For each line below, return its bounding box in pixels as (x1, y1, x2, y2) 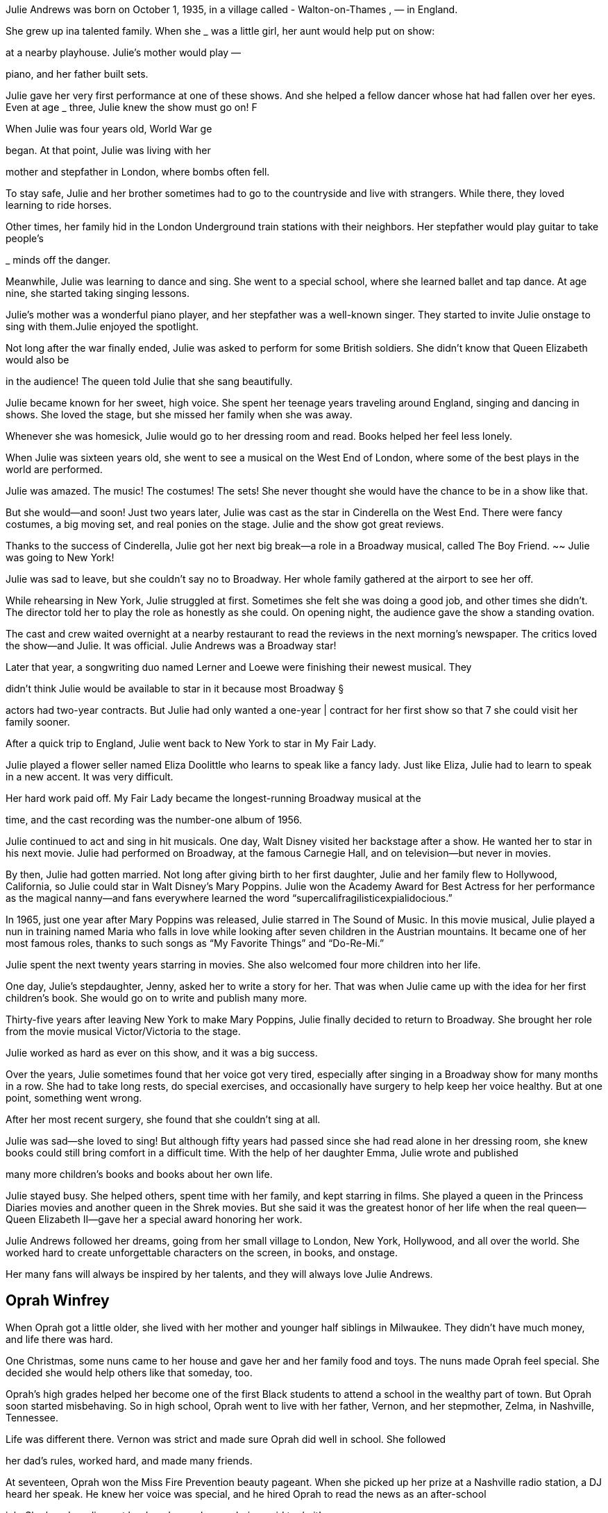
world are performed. (6, 463, 103, 475)
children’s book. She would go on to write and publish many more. (6, 992, 307, 1004)
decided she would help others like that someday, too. (6, 1366, 253, 1378)
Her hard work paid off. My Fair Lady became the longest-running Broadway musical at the (6, 792, 421, 804)
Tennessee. (6, 1411, 58, 1424)
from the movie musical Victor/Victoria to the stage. (6, 1025, 241, 1037)
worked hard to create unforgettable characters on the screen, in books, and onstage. (6, 1247, 398, 1258)
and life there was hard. (6, 1333, 113, 1345)
